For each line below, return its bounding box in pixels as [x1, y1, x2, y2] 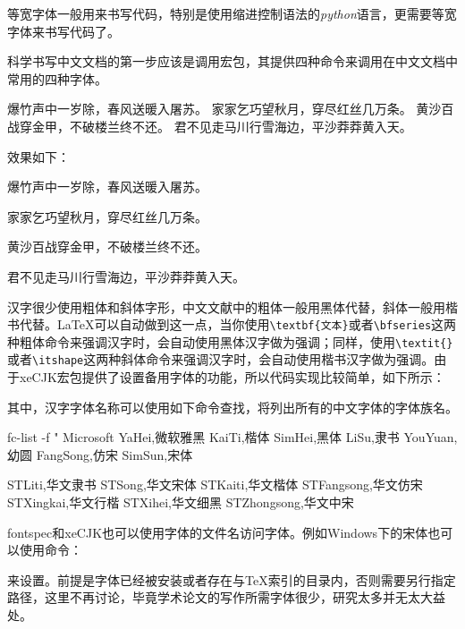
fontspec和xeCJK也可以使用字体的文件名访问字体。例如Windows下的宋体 [7, 523, 428, 541]
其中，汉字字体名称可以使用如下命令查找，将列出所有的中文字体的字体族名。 [7, 397, 458, 416]
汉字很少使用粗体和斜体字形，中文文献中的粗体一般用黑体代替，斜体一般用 [7, 297, 445, 316]
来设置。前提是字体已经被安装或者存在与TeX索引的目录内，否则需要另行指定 [7, 570, 456, 589]
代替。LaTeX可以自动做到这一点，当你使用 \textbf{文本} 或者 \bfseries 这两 [19, 315, 457, 334]
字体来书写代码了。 [7, 21, 120, 40]
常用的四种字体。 [7, 69, 107, 88]
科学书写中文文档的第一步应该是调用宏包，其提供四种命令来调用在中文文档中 [7, 52, 458, 71]
